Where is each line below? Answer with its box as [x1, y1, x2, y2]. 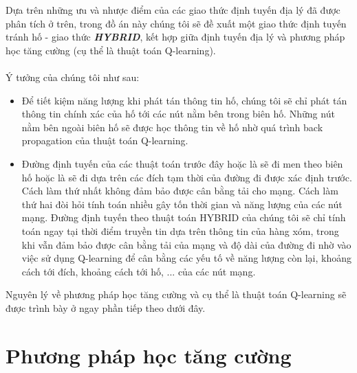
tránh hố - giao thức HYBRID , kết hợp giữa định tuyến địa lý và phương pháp [6, 30, 345, 44]
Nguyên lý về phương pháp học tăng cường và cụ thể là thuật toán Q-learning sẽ [6, 287, 347, 302]
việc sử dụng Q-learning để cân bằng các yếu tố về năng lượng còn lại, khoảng [21, 251, 352, 265]
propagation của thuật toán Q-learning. [21, 133, 188, 148]
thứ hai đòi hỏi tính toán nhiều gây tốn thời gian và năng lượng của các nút [21, 196, 343, 211]
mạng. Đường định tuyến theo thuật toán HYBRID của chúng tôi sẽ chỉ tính [21, 210, 346, 225]
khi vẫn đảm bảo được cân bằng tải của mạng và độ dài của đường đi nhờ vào [21, 237, 351, 251]
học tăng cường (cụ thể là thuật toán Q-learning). [6, 43, 216, 57]
